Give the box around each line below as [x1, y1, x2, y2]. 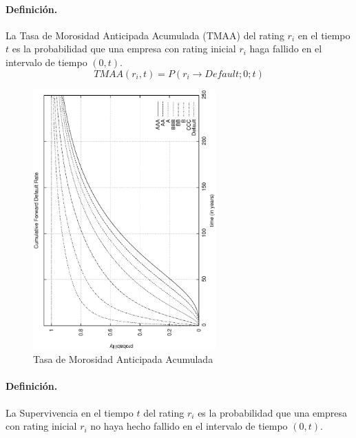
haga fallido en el [249, 41, 322, 56]
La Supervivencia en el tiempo [6, 405, 134, 419]
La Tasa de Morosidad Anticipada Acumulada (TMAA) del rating [6, 28, 284, 42]
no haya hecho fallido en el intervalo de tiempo [90, 419, 288, 433]
